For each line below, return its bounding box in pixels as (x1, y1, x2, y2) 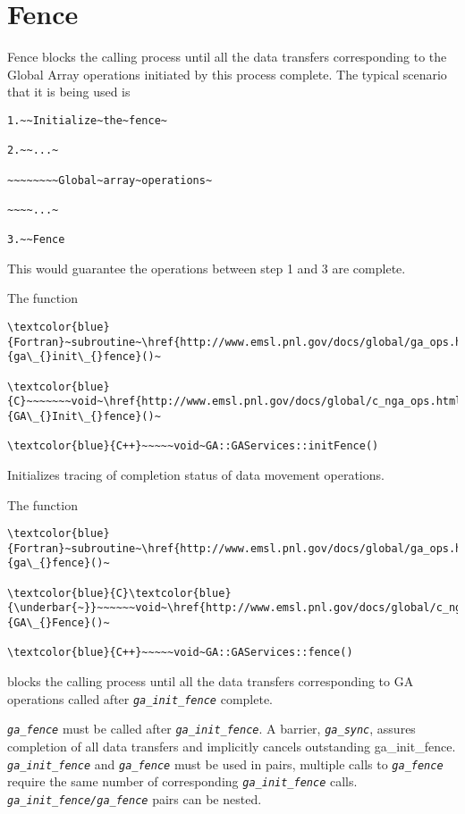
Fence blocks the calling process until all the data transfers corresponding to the (7, 47, 447, 66)
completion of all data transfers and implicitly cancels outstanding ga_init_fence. (7, 736, 456, 755)
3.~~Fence (7, 233, 65, 247)
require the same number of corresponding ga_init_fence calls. (7, 772, 358, 791)
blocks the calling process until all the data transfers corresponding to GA (7, 672, 414, 690)
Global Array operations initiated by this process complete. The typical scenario (7, 64, 447, 83)
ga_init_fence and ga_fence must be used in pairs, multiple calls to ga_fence (7, 754, 444, 773)
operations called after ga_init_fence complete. (7, 689, 274, 708)
